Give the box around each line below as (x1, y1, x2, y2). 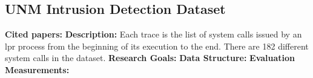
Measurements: (5, 63, 70, 76)
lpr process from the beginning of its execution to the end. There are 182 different (5, 39, 309, 52)
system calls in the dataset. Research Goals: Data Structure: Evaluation (5, 51, 295, 64)
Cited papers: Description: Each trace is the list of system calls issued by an (5, 28, 302, 41)
